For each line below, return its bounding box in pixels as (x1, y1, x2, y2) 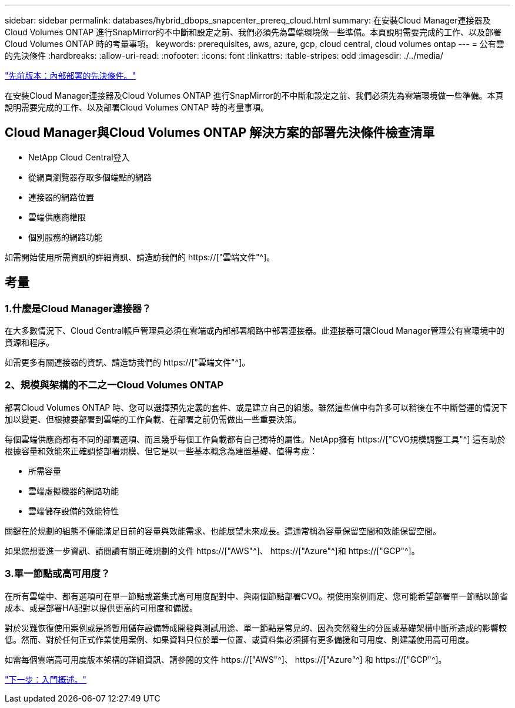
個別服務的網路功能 (28, 231, 102, 242)
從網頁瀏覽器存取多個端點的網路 (28, 172, 152, 182)
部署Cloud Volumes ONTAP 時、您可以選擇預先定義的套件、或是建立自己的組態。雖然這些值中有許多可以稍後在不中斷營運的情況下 (5, 402, 508, 412)
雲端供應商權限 (28, 212, 86, 222)
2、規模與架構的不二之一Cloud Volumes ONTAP (5, 379, 224, 391)
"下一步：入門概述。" (5, 674, 87, 684)
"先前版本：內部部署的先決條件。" (5, 71, 136, 80)
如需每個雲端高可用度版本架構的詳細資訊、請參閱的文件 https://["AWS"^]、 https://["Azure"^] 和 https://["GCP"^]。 (5, 654, 447, 665)
